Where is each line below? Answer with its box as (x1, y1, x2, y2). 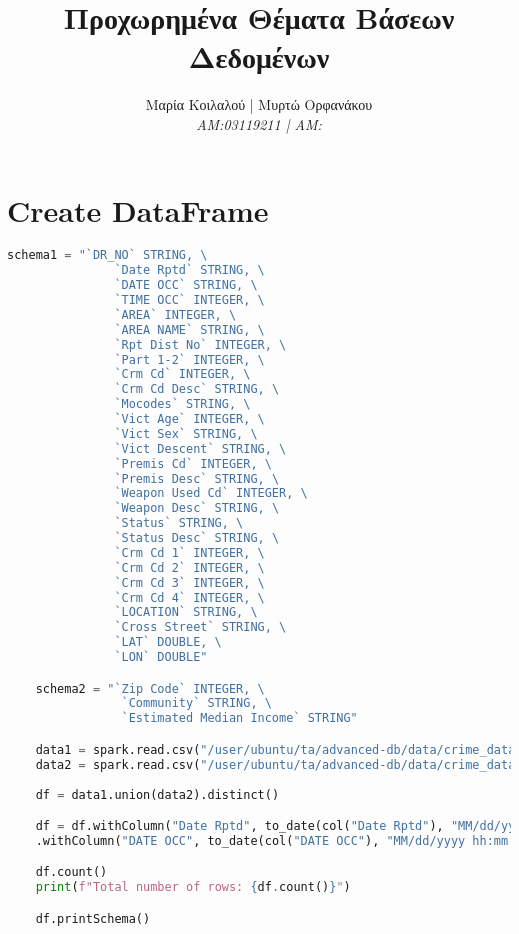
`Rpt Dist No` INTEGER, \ (114, 337, 287, 352)
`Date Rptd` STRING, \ (114, 263, 265, 278)
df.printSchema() (35, 911, 151, 926)
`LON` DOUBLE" (114, 650, 208, 665)
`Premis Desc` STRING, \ (114, 471, 280, 486)
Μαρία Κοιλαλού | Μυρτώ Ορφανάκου (145, 94, 373, 115)
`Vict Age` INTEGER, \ (114, 412, 265, 427)
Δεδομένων (188, 36, 330, 77)
